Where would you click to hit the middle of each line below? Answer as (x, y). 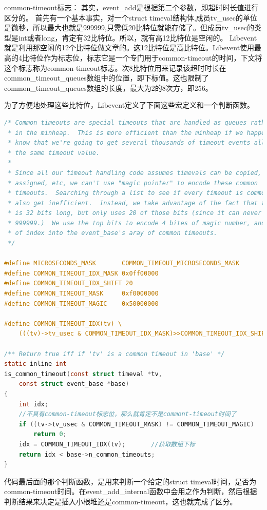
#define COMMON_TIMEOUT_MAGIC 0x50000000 (81, 303)
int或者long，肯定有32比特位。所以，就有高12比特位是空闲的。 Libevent (138, 37)
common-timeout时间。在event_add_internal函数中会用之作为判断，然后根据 (131, 491)
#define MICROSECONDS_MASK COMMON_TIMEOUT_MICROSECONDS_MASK (122, 263)
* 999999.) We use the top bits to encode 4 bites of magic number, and (137, 223)
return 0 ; (50, 434)
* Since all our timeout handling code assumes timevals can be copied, (135, 173)
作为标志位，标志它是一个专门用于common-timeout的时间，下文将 (153, 57)
